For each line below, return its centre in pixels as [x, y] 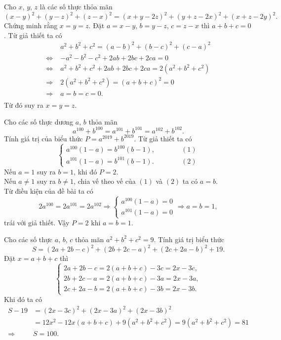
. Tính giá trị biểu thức [189, 239]
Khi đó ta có [23, 299]
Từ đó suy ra [24, 105]
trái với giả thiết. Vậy [37, 223]
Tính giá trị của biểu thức [43, 138]
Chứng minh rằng [31, 25]
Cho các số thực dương [39, 121]
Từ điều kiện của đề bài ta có [49, 191]
